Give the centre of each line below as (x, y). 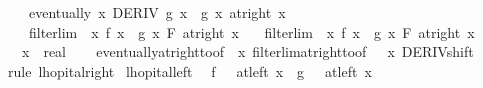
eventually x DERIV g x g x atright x (157, 12)
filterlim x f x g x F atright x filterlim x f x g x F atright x (251, 31)
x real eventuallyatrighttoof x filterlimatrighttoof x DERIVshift (247, 51)
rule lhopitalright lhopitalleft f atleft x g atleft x (189, 70)
